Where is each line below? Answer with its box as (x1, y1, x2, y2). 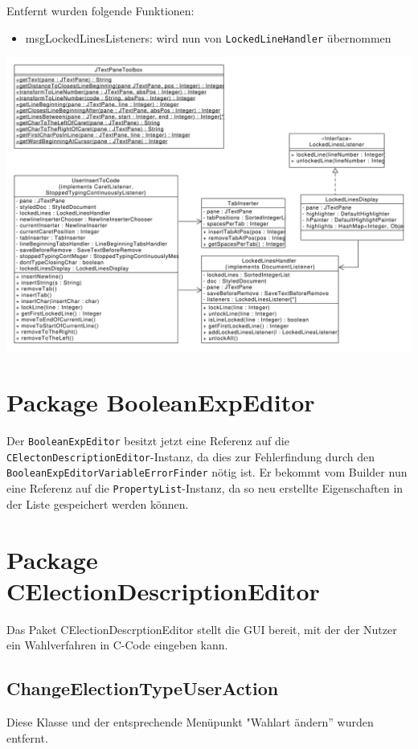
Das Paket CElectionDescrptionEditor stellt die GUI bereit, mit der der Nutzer (6, 620, 397, 637)
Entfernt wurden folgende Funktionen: (6, 2, 195, 18)
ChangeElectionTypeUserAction (6, 676, 279, 701)
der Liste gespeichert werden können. (6, 495, 189, 512)
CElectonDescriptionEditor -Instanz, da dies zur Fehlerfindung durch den (6, 448, 375, 465)
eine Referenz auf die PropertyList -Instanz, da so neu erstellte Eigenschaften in (6, 480, 404, 497)
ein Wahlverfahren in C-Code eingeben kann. (6, 636, 228, 653)
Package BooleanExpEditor (6, 386, 315, 419)
